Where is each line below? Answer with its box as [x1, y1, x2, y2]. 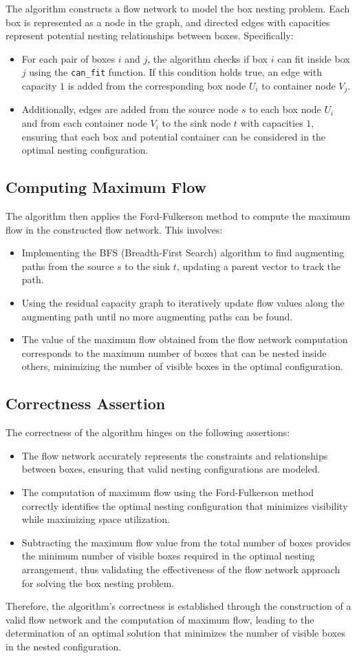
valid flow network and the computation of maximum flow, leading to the [6, 612, 314, 626]
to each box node [249, 102, 321, 116]
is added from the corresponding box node [67, 79, 246, 93]
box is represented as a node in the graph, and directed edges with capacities [6, 14, 330, 29]
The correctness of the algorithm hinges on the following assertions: [6, 425, 290, 440]
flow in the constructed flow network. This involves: [6, 222, 223, 236]
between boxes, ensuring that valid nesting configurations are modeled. [21, 462, 321, 476]
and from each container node [21, 116, 147, 130]
